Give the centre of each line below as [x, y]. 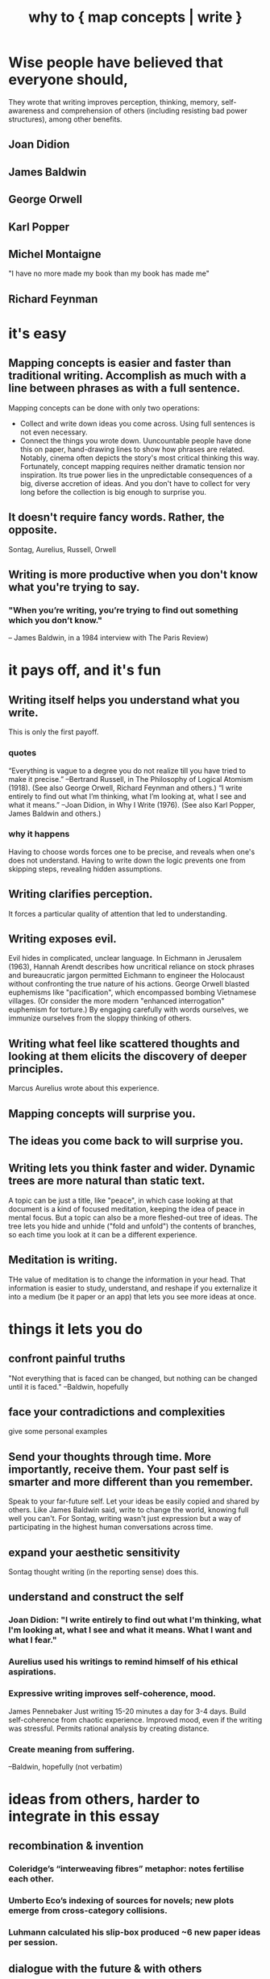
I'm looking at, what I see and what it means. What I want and [130, 1630]
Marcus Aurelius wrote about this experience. [84, 1088]
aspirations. [32, 1672]
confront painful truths [67, 1359]
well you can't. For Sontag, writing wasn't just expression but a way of [125, 1519]
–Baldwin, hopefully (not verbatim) [66, 1766]
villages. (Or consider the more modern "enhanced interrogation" [116, 1001]
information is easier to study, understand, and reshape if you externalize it [133, 1288]
